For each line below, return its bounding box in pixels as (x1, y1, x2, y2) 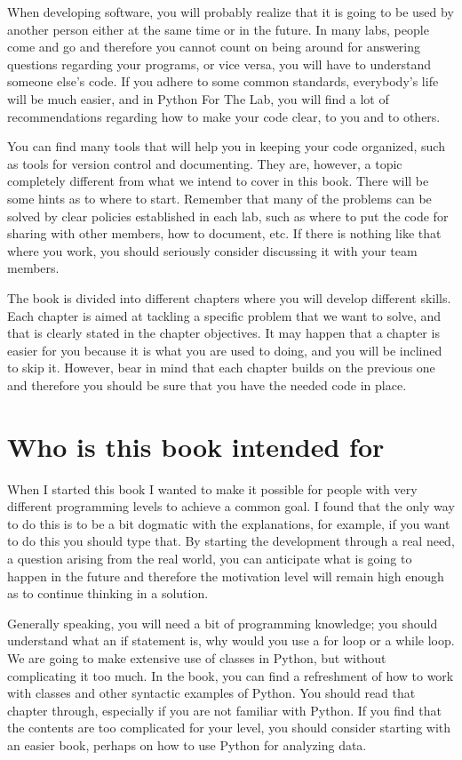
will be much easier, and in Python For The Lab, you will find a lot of (7, 89, 389, 108)
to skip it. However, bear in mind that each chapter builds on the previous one (7, 358, 435, 377)
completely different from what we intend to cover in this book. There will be (7, 172, 429, 190)
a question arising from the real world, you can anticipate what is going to (7, 548, 412, 567)
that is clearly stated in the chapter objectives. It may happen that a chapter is (7, 324, 440, 342)
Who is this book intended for (7, 428, 385, 464)
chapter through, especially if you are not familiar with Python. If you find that (7, 700, 442, 719)
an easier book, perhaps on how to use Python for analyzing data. (7, 735, 367, 754)
